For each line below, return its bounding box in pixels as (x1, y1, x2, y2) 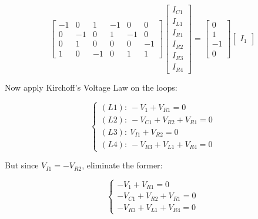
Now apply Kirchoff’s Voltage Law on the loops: (5, 81, 177, 93)
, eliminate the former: (82, 159, 163, 171)
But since (5, 159, 39, 171)
